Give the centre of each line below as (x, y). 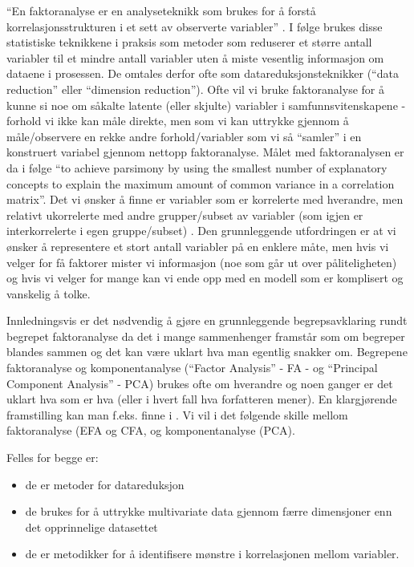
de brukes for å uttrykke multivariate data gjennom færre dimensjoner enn (209, 511)
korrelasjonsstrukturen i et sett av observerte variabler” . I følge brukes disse (195, 26)
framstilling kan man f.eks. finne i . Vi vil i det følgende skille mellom (177, 414)
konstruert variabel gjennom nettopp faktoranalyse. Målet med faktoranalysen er (205, 152)
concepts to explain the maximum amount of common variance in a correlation (201, 183)
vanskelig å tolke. (49, 293)
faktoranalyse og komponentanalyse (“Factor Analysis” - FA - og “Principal (192, 368)
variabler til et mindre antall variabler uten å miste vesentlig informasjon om (195, 57)
